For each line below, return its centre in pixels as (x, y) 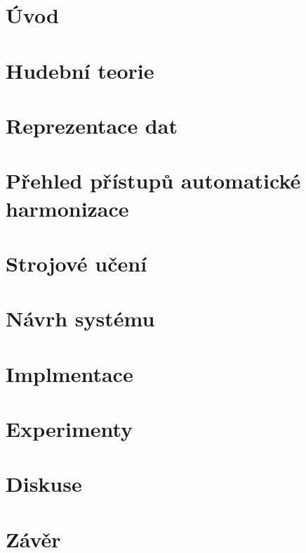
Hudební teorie (80, 70)
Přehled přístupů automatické (153, 180)
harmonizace (67, 208)
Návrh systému (80, 318)
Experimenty (69, 428)
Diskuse (44, 484)
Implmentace (69, 373)
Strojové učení (76, 263)
